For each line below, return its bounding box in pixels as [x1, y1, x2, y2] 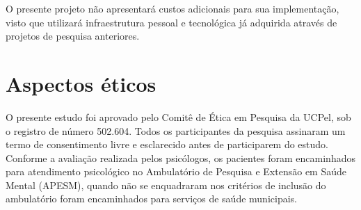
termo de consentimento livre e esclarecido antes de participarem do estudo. [6, 137, 329, 152]
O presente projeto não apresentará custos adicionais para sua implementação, [6, 1, 339, 15]
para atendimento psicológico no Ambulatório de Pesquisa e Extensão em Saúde [6, 164, 346, 179]
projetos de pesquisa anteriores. [6, 29, 140, 43]
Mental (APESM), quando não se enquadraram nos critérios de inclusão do [6, 177, 326, 192]
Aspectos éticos [6, 69, 157, 97]
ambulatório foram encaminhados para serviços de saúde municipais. [6, 191, 297, 206]
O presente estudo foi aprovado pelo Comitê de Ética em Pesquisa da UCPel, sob [6, 109, 351, 124]
